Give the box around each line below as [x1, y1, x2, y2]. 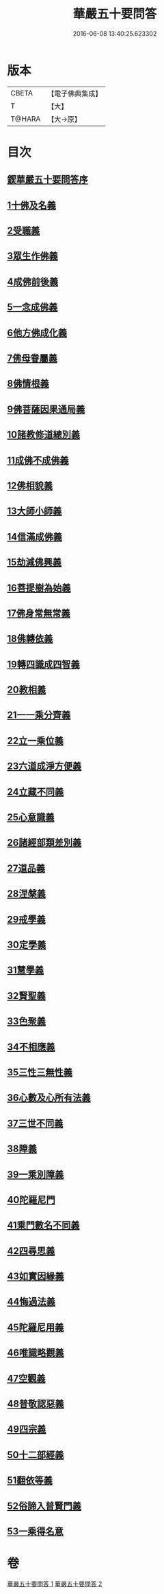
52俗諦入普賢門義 [7, 1500, 82, 1512]
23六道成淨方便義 [7, 761, 82, 772]
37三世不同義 [7, 1117, 64, 1129]
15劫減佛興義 [7, 557, 62, 568]
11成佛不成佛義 [7, 454, 70, 466]
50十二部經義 [7, 1449, 64, 1461]
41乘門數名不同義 [7, 1220, 80, 1231]
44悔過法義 [7, 1296, 56, 1307]
